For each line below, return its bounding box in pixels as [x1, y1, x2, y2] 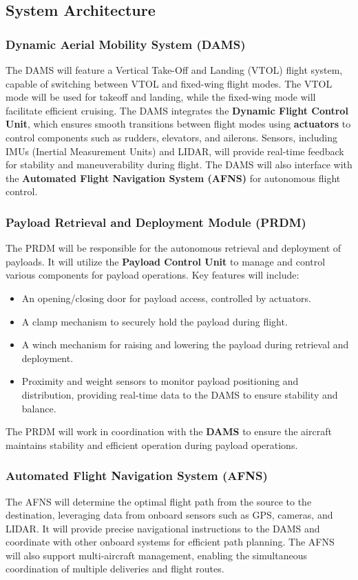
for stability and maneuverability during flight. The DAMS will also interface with [6, 157, 352, 172]
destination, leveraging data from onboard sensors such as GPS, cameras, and [6, 508, 333, 522]
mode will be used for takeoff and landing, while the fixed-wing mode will [6, 90, 316, 104]
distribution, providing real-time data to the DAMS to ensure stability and [21, 387, 338, 401]
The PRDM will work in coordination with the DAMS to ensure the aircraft [6, 424, 332, 439]
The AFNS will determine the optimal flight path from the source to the [6, 494, 312, 508]
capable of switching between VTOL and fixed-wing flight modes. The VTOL [6, 76, 333, 90]
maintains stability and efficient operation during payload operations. [6, 437, 298, 452]
